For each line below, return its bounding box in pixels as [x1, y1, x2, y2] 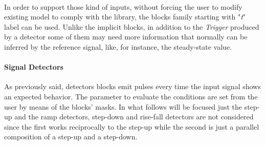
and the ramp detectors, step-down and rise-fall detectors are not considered [14, 111, 254, 122]
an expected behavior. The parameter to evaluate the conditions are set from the [4, 91, 258, 101]
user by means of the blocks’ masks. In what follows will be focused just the [4, 101, 242, 112]
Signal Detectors [4, 61, 63, 72]
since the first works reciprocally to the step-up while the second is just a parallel [4, 121, 259, 132]
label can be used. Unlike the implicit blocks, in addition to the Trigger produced [4, 21, 259, 32]
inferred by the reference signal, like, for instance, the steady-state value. [4, 41, 232, 52]
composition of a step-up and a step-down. [4, 131, 138, 142]
